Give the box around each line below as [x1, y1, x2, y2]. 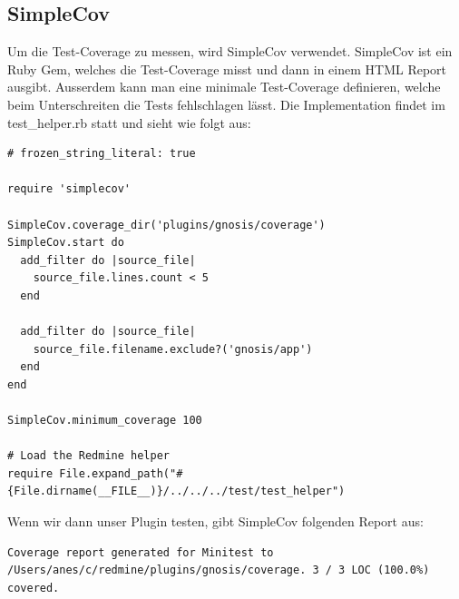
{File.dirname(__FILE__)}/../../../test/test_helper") [7, 485, 346, 498]
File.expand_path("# [59, 466, 183, 480]
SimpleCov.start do [7, 236, 124, 250]
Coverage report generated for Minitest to [7, 545, 274, 559]
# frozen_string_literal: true [7, 147, 196, 161]
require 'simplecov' [7, 182, 132, 196]
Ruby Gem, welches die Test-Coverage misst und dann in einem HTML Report [7, 59, 447, 78]
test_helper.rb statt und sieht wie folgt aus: [7, 113, 251, 132]
